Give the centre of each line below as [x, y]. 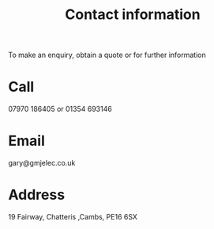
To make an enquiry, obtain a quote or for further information [107, 55]
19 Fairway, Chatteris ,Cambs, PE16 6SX [73, 217]
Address [37, 195]
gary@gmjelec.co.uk [42, 163]
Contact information [133, 15]
